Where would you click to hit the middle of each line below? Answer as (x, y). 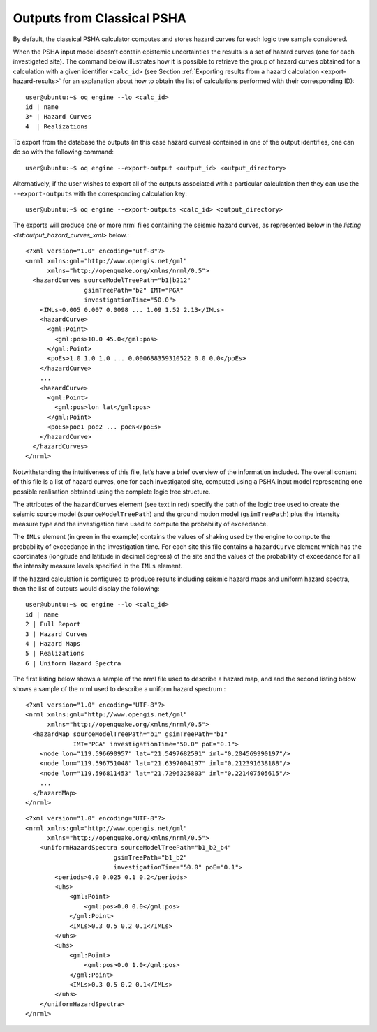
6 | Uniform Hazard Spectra (73, 663)
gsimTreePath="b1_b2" (150, 857)
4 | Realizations (57, 126)
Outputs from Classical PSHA (99, 18)
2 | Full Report (53, 624)
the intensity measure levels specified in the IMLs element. (98, 566)
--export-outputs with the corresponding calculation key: (100, 193)
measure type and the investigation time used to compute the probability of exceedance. (141, 524)
